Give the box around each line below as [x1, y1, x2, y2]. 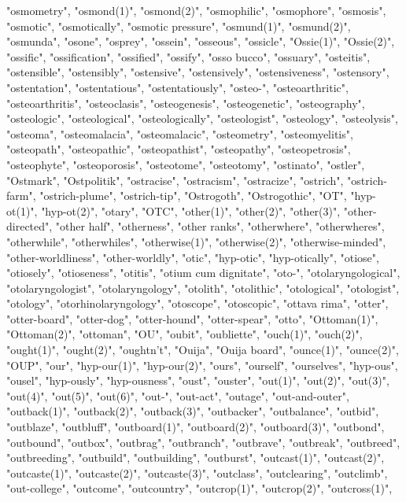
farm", [6, 187, 36, 204]
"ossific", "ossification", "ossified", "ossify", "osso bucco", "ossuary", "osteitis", [6, 48, 371, 65]
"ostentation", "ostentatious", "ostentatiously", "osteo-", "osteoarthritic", [6, 79, 349, 95]
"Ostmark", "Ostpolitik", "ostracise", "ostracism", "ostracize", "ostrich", [6, 172, 344, 188]
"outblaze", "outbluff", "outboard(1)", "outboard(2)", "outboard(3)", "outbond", [6, 419, 385, 435]
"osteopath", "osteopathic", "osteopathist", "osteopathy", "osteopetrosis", [6, 141, 351, 157]
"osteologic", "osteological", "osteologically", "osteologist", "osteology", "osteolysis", [6, 110, 398, 127]
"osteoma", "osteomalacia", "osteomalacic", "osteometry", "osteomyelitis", [6, 125, 353, 142]
